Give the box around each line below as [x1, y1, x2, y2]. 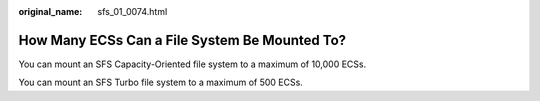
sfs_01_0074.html [97, 6, 168, 17]
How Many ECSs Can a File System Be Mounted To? [18, 31, 347, 49]
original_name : [18, 6, 83, 17]
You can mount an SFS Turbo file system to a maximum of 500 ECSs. [18, 76, 304, 89]
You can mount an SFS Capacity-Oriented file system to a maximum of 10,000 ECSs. [18, 58, 367, 70]
